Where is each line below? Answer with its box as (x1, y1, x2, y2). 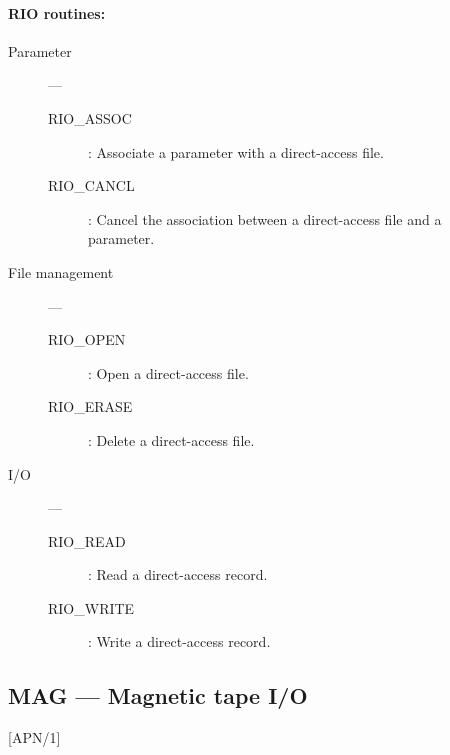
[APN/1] (8, 727, 61, 748)
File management (8, 261, 114, 282)
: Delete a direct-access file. (88, 429, 255, 450)
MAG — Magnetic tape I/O (8, 680, 308, 711)
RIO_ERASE (48, 396, 133, 417)
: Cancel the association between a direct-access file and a (88, 208, 442, 229)
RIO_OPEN (48, 329, 126, 350)
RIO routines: (8, 2, 106, 23)
